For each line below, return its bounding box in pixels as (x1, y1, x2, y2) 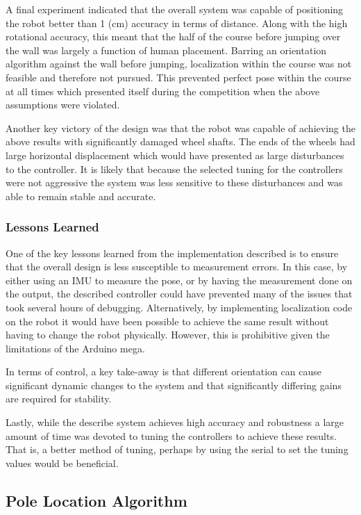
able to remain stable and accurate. (6, 188, 156, 203)
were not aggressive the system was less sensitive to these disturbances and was (6, 175, 343, 190)
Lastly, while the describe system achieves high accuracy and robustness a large (6, 415, 344, 430)
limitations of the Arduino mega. (6, 341, 145, 355)
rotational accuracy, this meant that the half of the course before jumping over (6, 29, 341, 44)
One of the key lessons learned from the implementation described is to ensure (6, 245, 339, 260)
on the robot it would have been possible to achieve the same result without (6, 313, 329, 328)
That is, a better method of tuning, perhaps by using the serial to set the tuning (6, 442, 349, 457)
